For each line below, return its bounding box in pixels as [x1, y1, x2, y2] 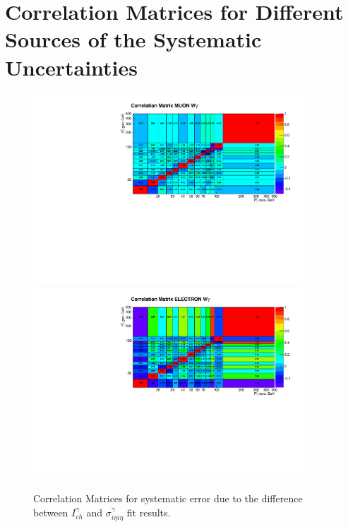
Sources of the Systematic [5, 25, 262, 54]
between [33, 504, 68, 519]
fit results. [126, 504, 171, 519]
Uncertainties [5, 52, 138, 81]
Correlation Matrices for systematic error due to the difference [33, 491, 303, 506]
